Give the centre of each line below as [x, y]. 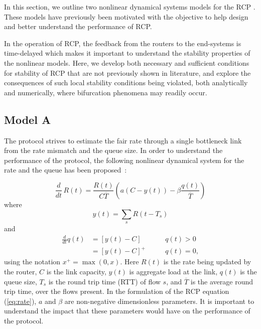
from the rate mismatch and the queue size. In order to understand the [113, 150]
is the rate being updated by [207, 262]
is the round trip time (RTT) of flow [104, 281]
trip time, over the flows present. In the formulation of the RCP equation [117, 291]
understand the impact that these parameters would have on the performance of [127, 311]
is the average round [222, 281]
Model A [28, 119]
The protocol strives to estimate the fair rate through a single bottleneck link [123, 140]
